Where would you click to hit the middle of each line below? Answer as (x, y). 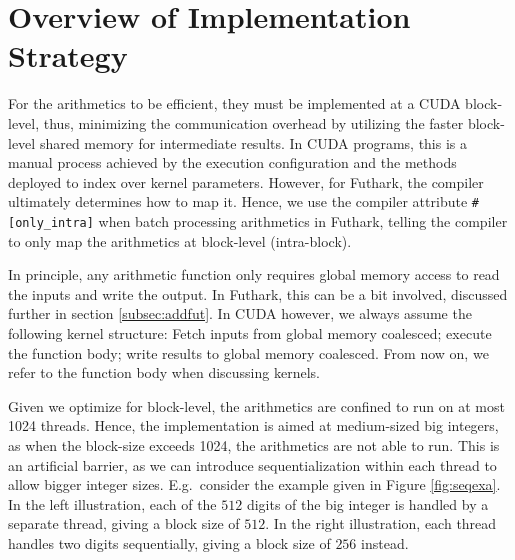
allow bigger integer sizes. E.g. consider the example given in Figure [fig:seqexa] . (254, 484)
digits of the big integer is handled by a (367, 503)
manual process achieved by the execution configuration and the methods (232, 162)
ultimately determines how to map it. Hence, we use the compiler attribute (238, 201)
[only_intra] (51, 222)
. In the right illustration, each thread (381, 523)
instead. (385, 542)
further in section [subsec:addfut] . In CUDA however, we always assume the (240, 313)
